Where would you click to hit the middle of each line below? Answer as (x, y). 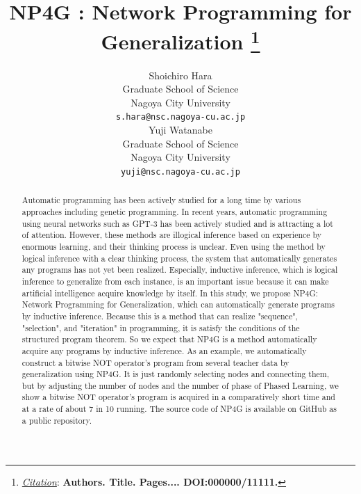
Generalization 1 (180, 40)
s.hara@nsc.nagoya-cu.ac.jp (180, 117)
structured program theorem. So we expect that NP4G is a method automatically (169, 339)
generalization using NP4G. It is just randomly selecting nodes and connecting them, (176, 374)
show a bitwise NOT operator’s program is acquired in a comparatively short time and (178, 397)
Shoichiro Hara (180, 75)
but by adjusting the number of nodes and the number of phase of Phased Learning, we (180, 385)
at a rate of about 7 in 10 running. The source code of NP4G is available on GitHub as (179, 409)
